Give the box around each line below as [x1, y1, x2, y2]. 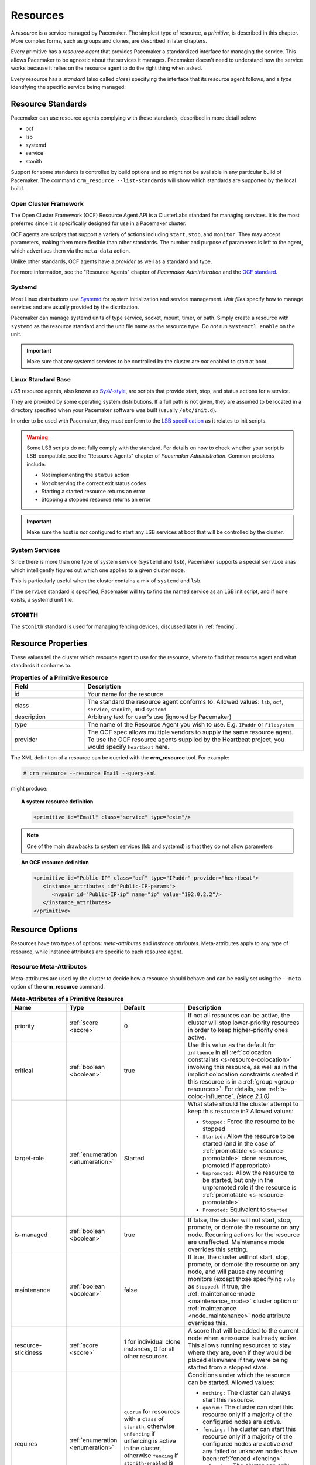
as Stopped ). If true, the [187, 1282, 250, 1290]
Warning [26, 434, 48, 441]
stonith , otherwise [123, 1422, 175, 1430]
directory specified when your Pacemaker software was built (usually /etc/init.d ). [11, 406, 217, 413]
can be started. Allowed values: [187, 1378, 275, 1386]
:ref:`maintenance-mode [187, 1289, 255, 1297]
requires [14, 1439, 37, 1447]
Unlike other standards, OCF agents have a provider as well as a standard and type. [11, 258, 212, 265]
